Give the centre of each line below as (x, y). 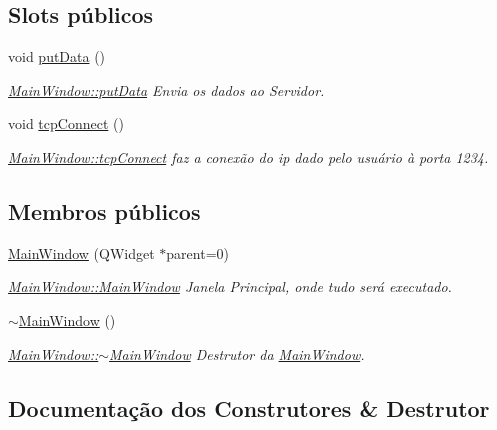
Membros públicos (104, 210)
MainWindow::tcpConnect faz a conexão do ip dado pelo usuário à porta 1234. (248, 156)
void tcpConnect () (66, 123)
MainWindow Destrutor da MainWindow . (237, 353)
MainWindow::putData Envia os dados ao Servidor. (166, 89)
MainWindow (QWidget (81, 252)
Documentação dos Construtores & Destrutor (249, 407)
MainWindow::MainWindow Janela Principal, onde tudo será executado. (230, 286)
